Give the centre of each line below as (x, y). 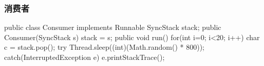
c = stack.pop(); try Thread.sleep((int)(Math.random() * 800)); (104, 47)
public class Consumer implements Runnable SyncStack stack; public (113, 27)
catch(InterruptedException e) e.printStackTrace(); (84, 57)
